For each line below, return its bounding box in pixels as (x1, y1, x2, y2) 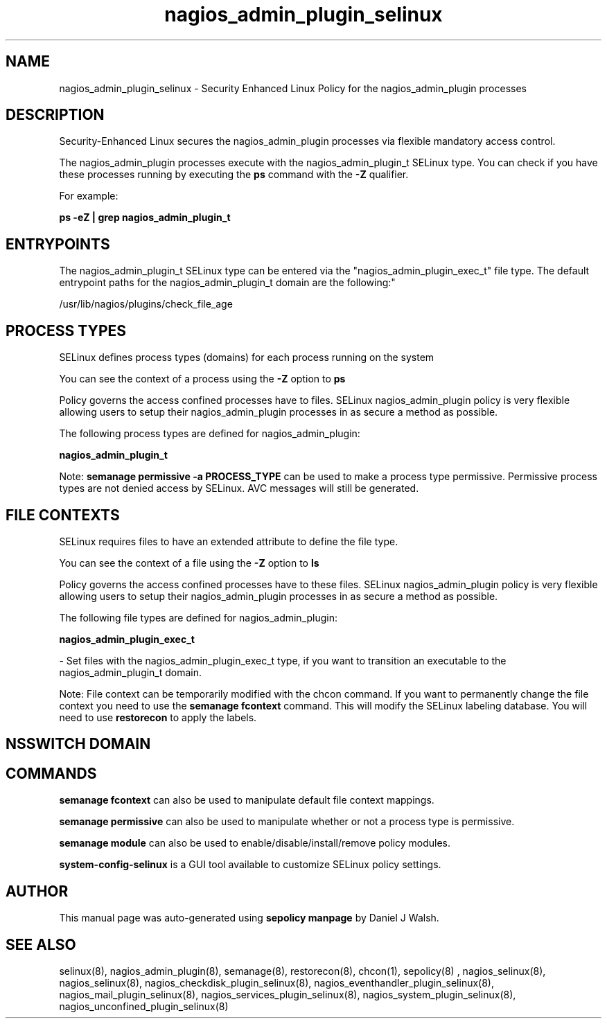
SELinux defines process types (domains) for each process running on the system (59, 351, 434, 364)
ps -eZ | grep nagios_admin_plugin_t (59, 211, 231, 224)
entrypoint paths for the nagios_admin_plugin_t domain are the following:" (59, 276, 396, 289)
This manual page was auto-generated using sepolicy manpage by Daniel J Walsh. (59, 912, 439, 924)
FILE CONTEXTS (6, 506, 120, 524)
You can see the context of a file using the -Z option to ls (59, 556, 319, 569)
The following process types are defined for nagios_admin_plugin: (59, 427, 360, 440)
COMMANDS (6, 764, 97, 782)
